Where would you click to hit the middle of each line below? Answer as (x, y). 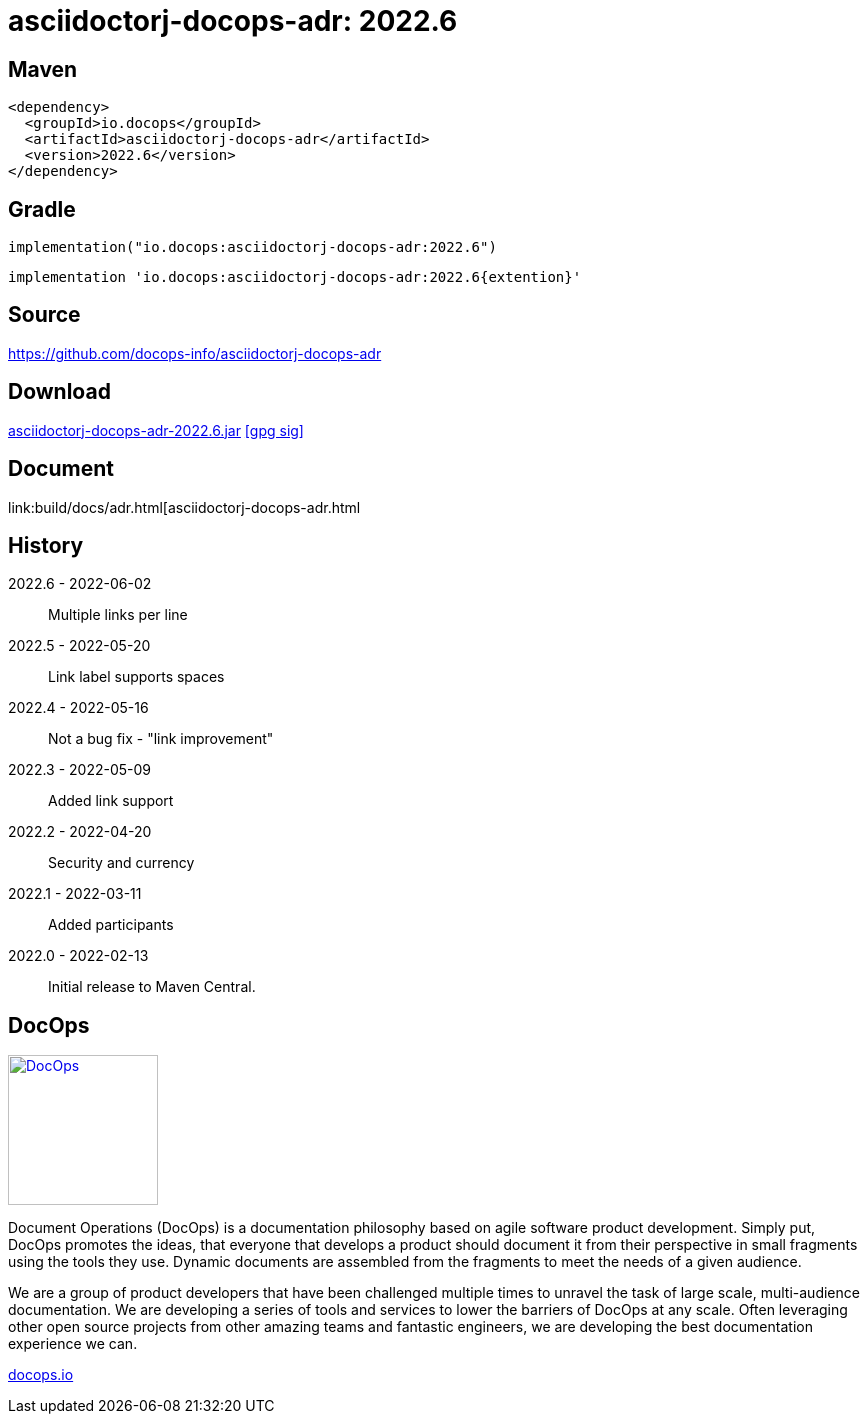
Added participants (111, 925)
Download (59, 392)
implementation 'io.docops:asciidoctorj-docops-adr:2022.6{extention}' (295, 277)
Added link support (111, 801)
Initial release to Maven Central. (152, 987)
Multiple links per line (118, 615)
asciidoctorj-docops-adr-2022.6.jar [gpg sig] (156, 430)
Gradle (42, 209)
